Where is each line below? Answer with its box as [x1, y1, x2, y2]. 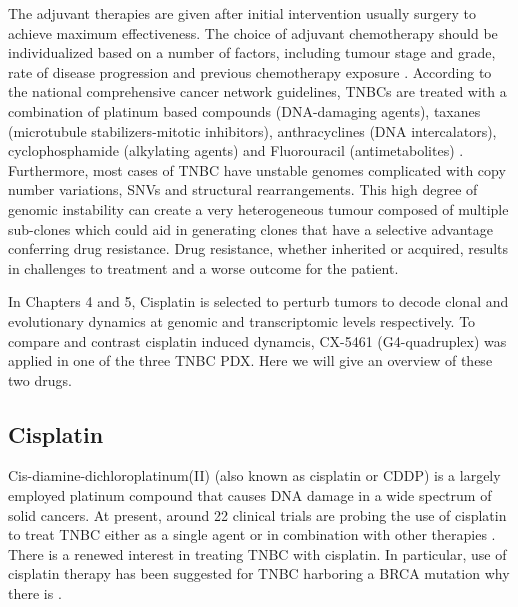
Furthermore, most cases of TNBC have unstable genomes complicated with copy [8, 159, 506, 180]
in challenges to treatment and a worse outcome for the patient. [8, 257, 399, 278]
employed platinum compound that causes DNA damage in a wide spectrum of [8, 485, 492, 506]
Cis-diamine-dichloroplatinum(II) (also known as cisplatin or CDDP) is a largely [8, 465, 501, 486]
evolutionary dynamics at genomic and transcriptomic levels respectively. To [8, 310, 476, 331]
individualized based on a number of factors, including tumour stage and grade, [8, 42, 496, 63]
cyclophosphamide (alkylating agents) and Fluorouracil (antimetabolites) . [8, 140, 464, 161]
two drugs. [8, 369, 72, 390]
